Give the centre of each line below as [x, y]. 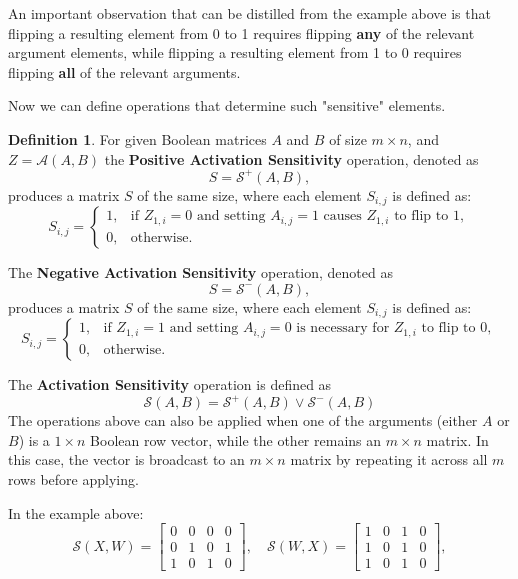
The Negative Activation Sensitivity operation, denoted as [200, 272]
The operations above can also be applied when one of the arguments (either [243, 420]
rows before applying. [73, 479]
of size [348, 138]
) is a [34, 439]
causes [342, 216]
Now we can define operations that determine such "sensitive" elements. [227, 105]
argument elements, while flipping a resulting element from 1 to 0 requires [235, 52]
